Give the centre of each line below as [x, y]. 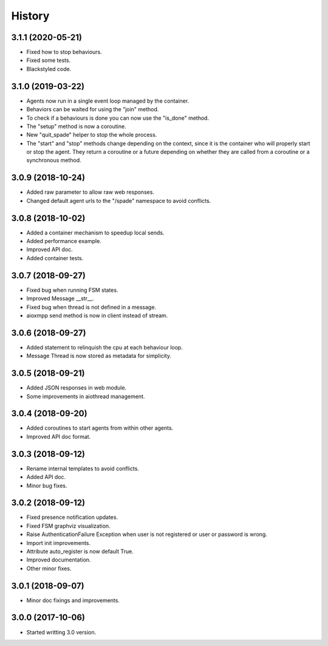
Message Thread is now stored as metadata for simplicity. [99, 356]
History [30, 16]
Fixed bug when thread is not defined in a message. [91, 307]
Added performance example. [64, 241]
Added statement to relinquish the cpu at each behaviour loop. [105, 347]
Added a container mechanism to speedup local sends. [95, 232]
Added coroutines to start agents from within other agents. [100, 428]
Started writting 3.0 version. [61, 632]
